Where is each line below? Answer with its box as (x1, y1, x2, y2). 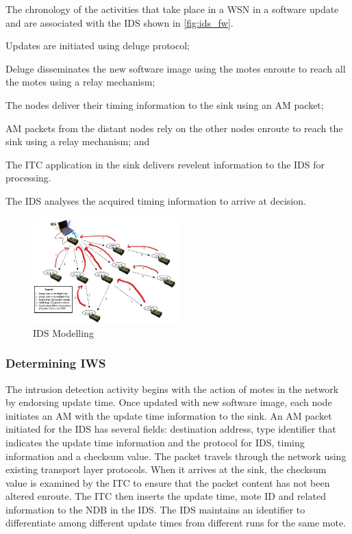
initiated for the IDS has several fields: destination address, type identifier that (5, 422, 336, 436)
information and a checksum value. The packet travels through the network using (5, 448, 347, 463)
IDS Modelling (33, 325, 94, 340)
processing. (5, 170, 51, 185)
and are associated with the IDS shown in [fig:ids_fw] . (5, 15, 234, 29)
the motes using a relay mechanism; (5, 75, 155, 89)
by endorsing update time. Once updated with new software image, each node (5, 395, 332, 409)
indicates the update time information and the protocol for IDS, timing (5, 435, 305, 449)
